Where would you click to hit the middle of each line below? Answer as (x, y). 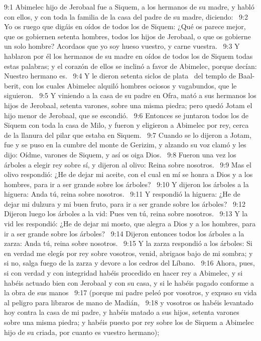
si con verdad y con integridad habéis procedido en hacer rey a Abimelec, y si (123, 273)
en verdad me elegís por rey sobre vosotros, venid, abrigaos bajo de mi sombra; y (128, 253)
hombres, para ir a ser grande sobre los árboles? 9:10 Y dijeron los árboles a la (126, 184)
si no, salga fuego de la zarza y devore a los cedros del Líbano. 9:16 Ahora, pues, (129, 263)
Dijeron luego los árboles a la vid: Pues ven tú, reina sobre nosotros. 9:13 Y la (126, 214)
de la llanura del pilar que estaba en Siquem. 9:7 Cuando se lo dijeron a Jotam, (128, 135)
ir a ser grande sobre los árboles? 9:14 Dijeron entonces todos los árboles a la (124, 233)
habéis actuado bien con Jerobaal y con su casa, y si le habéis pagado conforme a (129, 282)
